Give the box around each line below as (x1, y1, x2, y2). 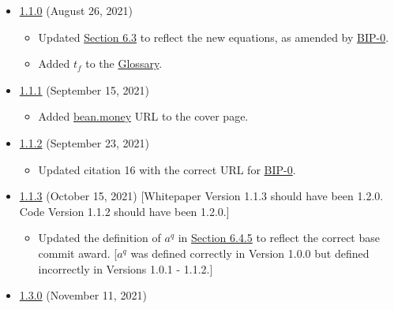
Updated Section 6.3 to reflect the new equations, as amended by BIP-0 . (38, 28, 389, 45)
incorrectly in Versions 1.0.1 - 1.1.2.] (38, 260, 213, 277)
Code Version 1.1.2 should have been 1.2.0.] (19, 203, 230, 219)
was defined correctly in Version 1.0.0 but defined (130, 244, 370, 261)
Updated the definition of (38, 229, 161, 246)
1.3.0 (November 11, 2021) (19, 287, 147, 303)
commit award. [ (38, 244, 118, 261)
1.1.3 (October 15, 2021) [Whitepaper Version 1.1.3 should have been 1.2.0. (19, 188, 384, 204)
